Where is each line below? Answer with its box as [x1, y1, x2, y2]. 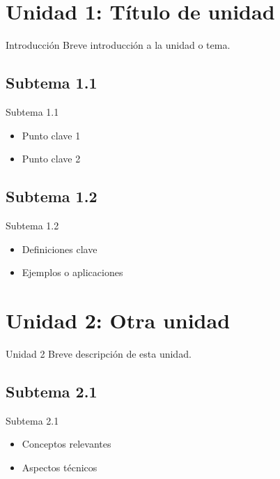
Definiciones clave [22, 241, 98, 256]
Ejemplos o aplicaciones [22, 265, 123, 280]
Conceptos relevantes [22, 436, 111, 451]
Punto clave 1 [22, 128, 81, 142]
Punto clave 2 [22, 151, 81, 166]
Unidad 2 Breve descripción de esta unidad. [6, 346, 192, 360]
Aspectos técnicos [22, 459, 98, 474]
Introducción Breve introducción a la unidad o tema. [6, 38, 231, 52]
